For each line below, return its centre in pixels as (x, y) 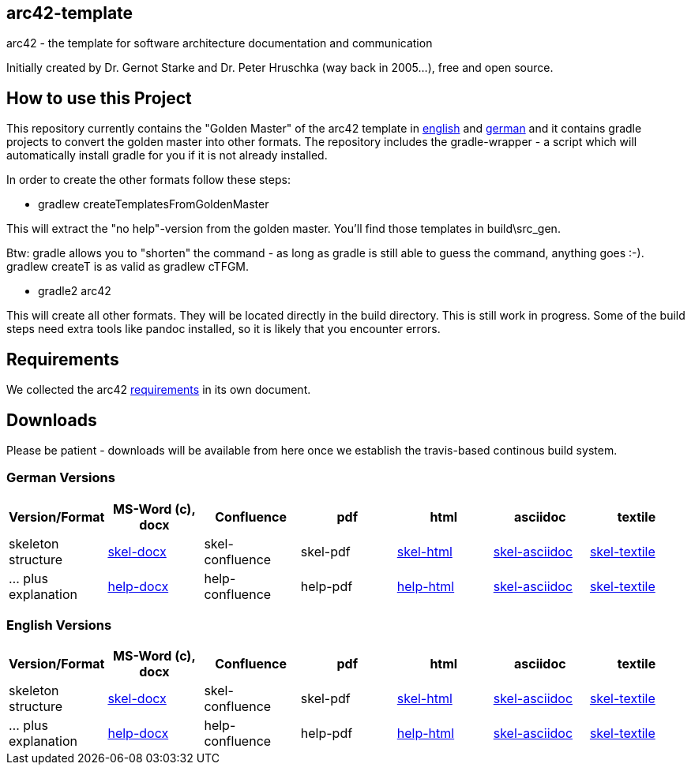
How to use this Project (99, 98)
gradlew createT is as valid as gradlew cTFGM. (128, 267)
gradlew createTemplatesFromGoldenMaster (154, 204)
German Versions (61, 478)
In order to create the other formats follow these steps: (148, 180)
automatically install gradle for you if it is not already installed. (167, 155)
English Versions (59, 625)
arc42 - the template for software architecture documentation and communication (220, 43)
